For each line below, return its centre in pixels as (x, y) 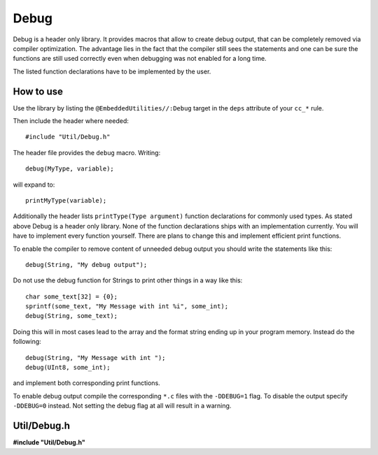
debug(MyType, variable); (70, 169)
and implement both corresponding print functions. (86, 383)
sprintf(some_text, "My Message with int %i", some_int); (127, 306)
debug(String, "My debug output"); (86, 265)
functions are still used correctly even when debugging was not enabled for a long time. (140, 59)
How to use (38, 91)
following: (27, 342)
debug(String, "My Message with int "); (96, 357)
